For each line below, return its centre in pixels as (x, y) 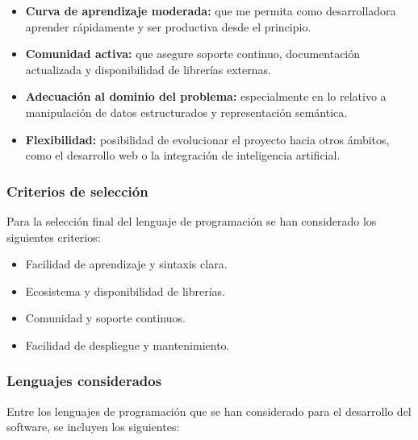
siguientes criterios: (54, 237)
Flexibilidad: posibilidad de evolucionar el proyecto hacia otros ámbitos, (207, 139)
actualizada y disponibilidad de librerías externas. (148, 69)
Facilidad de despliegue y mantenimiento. (127, 345)
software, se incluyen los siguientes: (93, 427)
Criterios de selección (77, 191)
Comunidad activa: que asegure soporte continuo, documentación (193, 54)
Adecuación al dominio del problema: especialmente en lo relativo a (206, 96)
